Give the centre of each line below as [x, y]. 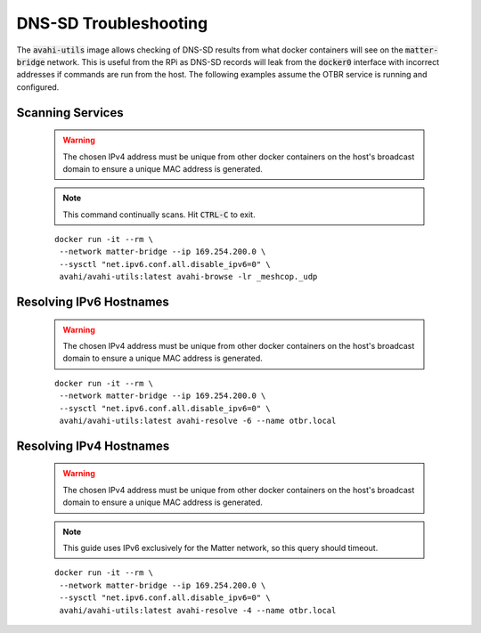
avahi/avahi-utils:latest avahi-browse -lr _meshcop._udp [188, 277]
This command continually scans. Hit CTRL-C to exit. [159, 215]
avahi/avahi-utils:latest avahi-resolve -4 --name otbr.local [198, 610]
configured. [38, 87]
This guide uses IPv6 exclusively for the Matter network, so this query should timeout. [220, 548]
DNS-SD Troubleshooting [112, 23]
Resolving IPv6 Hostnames [93, 302]
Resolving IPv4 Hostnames [93, 446]
